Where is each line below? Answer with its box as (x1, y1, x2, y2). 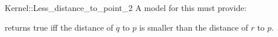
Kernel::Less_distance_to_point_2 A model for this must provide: (5, 2, 247, 13)
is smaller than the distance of (139, 21, 248, 33)
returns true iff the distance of (5, 21, 113, 33)
